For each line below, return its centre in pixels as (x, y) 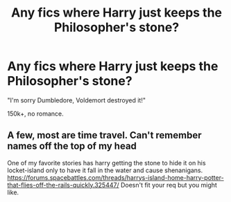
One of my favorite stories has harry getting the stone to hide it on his (106, 163)
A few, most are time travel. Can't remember (105, 135)
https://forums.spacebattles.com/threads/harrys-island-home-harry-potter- (115, 177)
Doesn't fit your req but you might (169, 185)
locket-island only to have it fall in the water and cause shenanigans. (105, 170)
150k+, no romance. (35, 113)
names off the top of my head (72, 146)
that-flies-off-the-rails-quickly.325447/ (63, 185)
